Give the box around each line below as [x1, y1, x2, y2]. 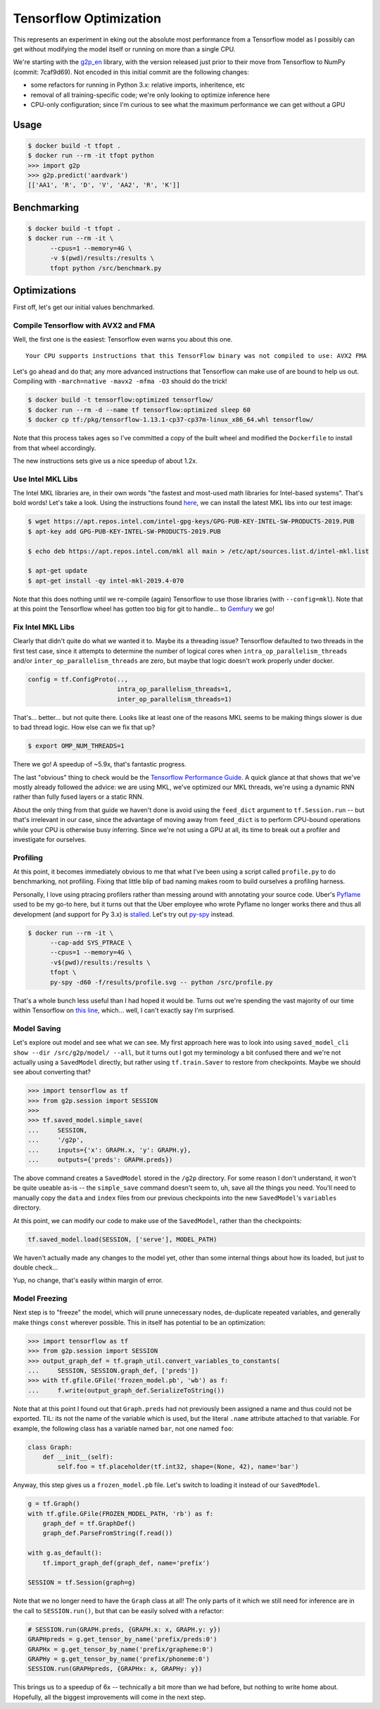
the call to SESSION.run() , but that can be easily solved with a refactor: [13, 1606, 224, 1615]
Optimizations [13, 285, 77, 297]
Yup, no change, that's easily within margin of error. [13, 1276, 163, 1285]
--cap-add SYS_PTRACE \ [50, 939, 132, 947]
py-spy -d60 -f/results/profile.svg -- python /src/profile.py [50, 978, 273, 986]
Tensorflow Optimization [13, 11, 162, 26]
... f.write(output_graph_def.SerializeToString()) [27, 1386, 225, 1394]
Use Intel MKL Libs [13, 474, 78, 484]
